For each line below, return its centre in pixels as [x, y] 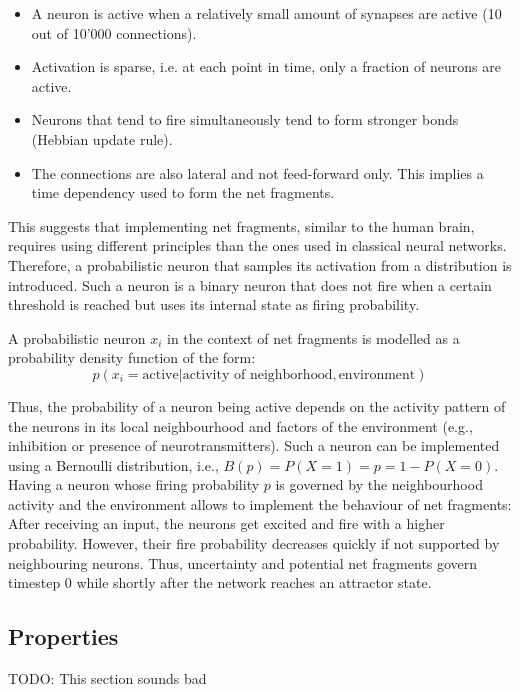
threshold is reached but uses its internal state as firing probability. [214, 304]
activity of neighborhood [257, 374]
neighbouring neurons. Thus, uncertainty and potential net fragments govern [243, 562]
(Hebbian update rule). [102, 138]
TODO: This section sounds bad [107, 678]
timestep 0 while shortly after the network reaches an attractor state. [220, 582]
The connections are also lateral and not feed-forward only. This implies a [257, 172]
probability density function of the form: [132, 357]
